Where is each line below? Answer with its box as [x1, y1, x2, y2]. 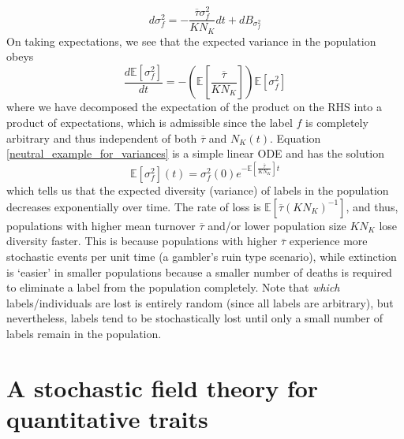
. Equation [269, 129, 321, 146]
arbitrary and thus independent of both [6, 129, 197, 146]
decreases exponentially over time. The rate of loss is [6, 198, 261, 214]
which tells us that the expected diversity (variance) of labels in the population [6, 182, 389, 199]
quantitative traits [6, 402, 208, 434]
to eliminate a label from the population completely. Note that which [6, 279, 340, 296]
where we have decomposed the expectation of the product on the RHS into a [6, 99, 382, 115]
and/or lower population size [208, 217, 346, 233]
